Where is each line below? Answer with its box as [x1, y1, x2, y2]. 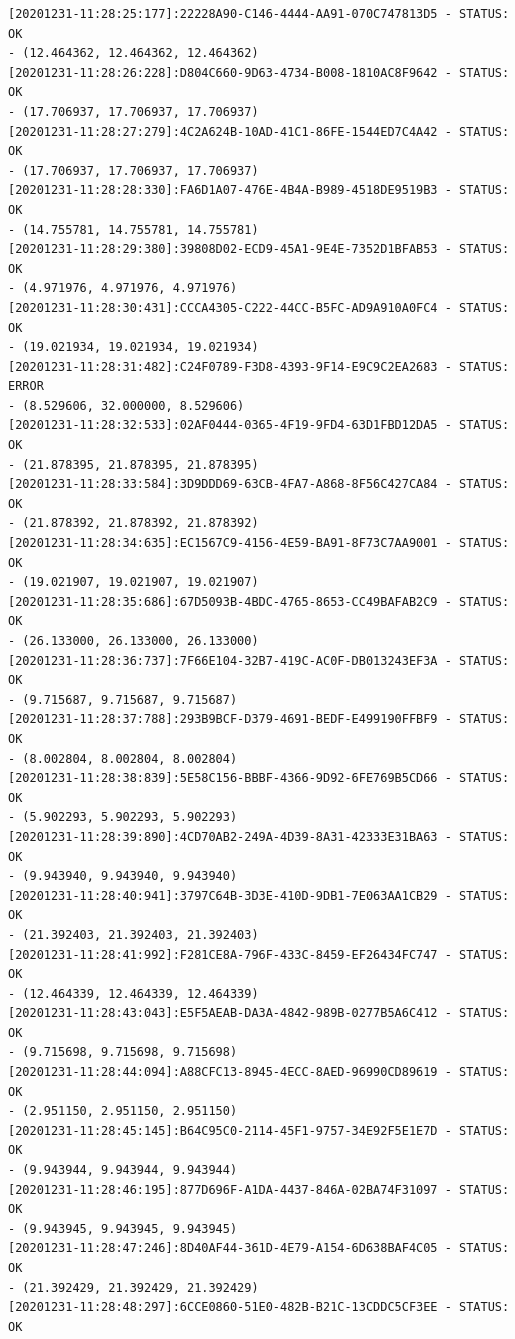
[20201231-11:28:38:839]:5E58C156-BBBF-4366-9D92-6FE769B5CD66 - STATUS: [8, 771, 510, 786]
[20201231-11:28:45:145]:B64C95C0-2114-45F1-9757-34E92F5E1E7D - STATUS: [8, 1123, 510, 1138]
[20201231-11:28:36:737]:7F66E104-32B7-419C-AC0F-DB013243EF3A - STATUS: [8, 653, 510, 668]
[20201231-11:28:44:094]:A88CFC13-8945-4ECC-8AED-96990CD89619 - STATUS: [8, 1065, 510, 1080]
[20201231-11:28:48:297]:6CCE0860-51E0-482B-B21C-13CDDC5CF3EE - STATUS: [8, 1300, 510, 1315]
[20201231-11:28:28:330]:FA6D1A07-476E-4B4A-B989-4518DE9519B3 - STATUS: [8, 183, 510, 198]
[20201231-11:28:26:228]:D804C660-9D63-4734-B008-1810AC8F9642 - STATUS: [8, 65, 510, 80]
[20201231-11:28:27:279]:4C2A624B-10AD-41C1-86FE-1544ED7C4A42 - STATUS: [8, 124, 510, 139]
